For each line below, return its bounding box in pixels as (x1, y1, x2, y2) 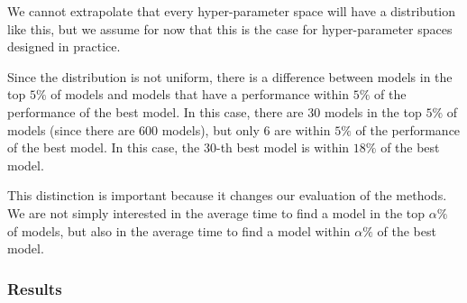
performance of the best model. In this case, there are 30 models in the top (7, 102, 422, 121)
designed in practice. (7, 37, 121, 56)
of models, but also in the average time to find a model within (7, 221, 351, 240)
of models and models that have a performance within (50, 85, 350, 104)
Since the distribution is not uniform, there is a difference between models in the (7, 67, 453, 86)
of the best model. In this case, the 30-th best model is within (7, 138, 350, 157)
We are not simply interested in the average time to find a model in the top (7, 203, 426, 222)
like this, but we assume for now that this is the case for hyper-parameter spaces (7, 19, 453, 38)
